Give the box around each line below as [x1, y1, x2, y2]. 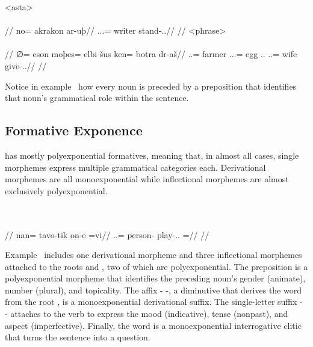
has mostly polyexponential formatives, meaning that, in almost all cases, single [5, 149, 299, 161]
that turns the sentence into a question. [5, 331, 150, 343]
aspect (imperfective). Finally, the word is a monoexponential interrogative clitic [5, 319, 302, 331]
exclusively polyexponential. [5, 184, 108, 197]
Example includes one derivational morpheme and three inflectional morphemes [5, 248, 302, 261]
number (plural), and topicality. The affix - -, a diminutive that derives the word [5, 283, 302, 296]
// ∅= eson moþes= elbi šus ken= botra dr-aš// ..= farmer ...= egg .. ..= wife [5, 48, 297, 60]
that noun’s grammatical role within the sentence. [5, 91, 189, 104]
